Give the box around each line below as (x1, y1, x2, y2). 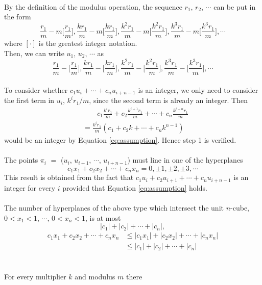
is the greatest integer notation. (38, 38, 137, 48)
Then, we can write (4, 47, 64, 58)
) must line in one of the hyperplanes (127, 154, 243, 165)
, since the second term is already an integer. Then (89, 95, 248, 106)
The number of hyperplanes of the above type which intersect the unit (4, 202, 224, 213)
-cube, (230, 202, 250, 213)
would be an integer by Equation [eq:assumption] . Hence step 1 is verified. (4, 135, 236, 145)
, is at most (85, 212, 121, 223)
